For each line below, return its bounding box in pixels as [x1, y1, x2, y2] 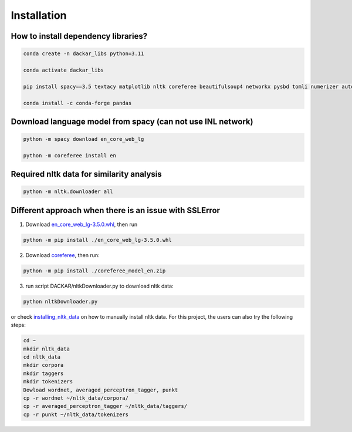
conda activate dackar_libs [23, 66, 104, 73]
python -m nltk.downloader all [23, 188, 114, 195]
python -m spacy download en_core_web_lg [23, 136, 144, 143]
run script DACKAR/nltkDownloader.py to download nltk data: [25, 282, 174, 289]
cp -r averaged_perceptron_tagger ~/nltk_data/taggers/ [23, 403, 188, 410]
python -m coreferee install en [23, 152, 117, 158]
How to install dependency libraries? [11, 31, 148, 41]
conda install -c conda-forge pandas [23, 100, 132, 106]
